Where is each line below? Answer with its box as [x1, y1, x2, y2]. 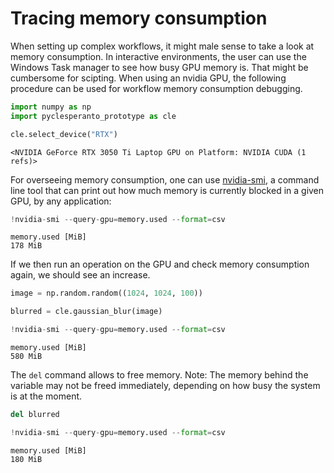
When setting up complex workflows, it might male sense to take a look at [10, 40, 315, 52]
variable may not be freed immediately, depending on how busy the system [10, 380, 321, 392]
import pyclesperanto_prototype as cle [10, 111, 177, 121]
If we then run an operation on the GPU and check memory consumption [10, 258, 310, 271]
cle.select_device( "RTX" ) [10, 129, 118, 139]
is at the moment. [10, 390, 83, 402]
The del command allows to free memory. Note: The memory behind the [10, 369, 309, 381]
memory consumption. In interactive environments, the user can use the [10, 50, 307, 62]
